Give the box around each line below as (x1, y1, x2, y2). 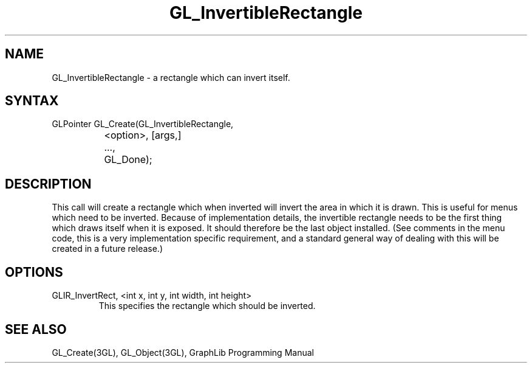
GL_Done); (104, 153, 152, 166)
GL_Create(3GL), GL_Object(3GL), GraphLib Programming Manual (52, 347, 314, 358)
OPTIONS (5, 264, 63, 280)
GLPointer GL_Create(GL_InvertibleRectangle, (52, 119, 234, 130)
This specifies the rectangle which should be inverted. (98, 300, 316, 311)
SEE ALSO (5, 321, 67, 337)
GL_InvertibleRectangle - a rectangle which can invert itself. (52, 72, 290, 83)
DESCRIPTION (5, 176, 92, 192)
